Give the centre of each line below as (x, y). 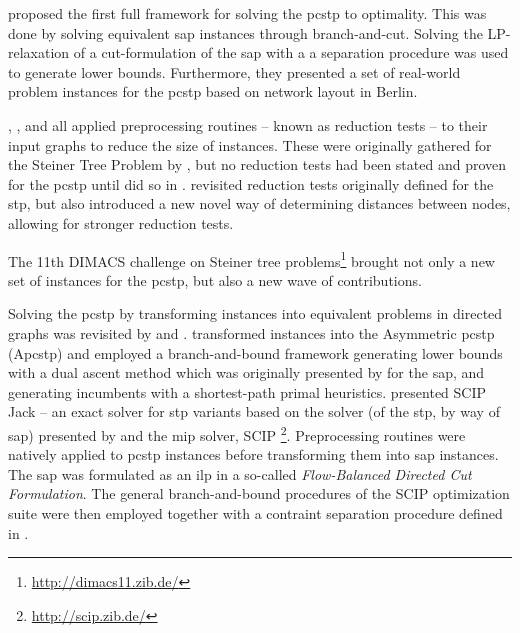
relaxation (39, 52)
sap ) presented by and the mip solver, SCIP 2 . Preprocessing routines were (237, 433)
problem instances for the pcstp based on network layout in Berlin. (213, 91)
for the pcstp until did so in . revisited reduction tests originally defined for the (251, 183)
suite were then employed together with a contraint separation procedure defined (255, 512)
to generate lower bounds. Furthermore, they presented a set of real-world (234, 71)
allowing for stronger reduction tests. (121, 222)
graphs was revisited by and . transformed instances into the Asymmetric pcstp (251, 332)
